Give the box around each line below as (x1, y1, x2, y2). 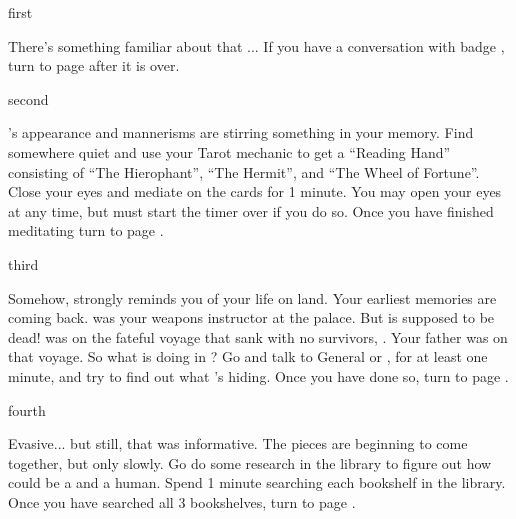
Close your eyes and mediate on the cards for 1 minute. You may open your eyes (8, 181, 502, 202)
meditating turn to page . (8, 220, 164, 241)
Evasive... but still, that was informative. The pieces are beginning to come (8, 433, 468, 454)
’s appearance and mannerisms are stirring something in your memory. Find (8, 122, 474, 143)
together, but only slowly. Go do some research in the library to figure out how (8, 452, 492, 473)
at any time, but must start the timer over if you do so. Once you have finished (8, 200, 494, 221)
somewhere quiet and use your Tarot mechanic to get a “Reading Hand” (8, 141, 451, 162)
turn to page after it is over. (8, 55, 180, 76)
